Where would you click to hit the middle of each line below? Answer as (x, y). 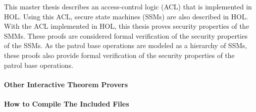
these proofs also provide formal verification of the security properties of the (119, 55)
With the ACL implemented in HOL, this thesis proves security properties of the (127, 26)
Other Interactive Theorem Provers (66, 84)
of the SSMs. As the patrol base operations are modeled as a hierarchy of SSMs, (126, 45)
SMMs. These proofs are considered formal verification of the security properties (126, 35)
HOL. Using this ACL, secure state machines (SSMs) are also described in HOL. (126, 16)
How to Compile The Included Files (67, 103)
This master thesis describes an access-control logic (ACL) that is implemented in (128, 6)
